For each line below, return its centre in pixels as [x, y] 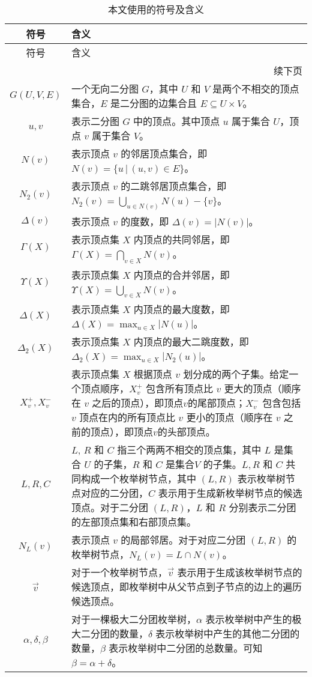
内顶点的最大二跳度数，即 [191, 341]
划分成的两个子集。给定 [236, 374]
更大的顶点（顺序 [262, 388]
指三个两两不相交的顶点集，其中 [189, 449]
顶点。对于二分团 [109, 507]
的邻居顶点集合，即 [164, 153]
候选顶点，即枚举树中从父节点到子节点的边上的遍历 [186, 586]
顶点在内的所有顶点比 [127, 417]
